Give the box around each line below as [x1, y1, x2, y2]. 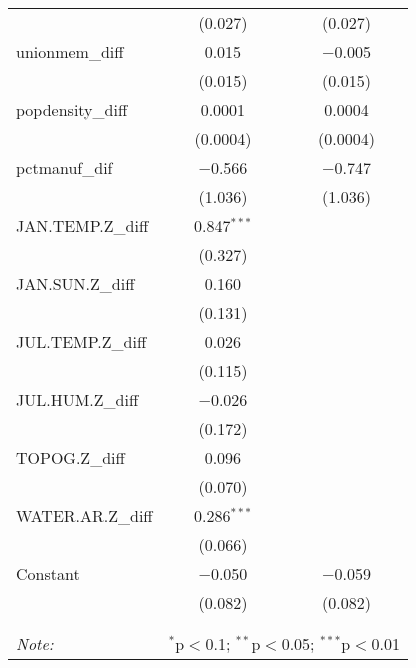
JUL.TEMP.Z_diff [16, 330, 147, 353]
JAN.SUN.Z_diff [16, 272, 135, 295]
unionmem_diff [16, 40, 124, 63]
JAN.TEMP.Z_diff [16, 214, 149, 237]
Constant [16, 562, 80, 585]
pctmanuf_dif [16, 156, 113, 179]
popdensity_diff [16, 98, 128, 121]
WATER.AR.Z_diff [16, 504, 153, 527]
